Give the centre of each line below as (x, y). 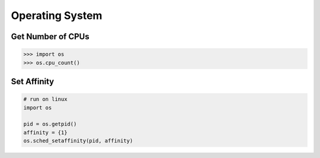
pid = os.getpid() (50, 124)
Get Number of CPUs (50, 37)
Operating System (57, 15)
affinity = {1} (45, 132)
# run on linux (45, 99)
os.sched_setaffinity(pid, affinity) (78, 141)
